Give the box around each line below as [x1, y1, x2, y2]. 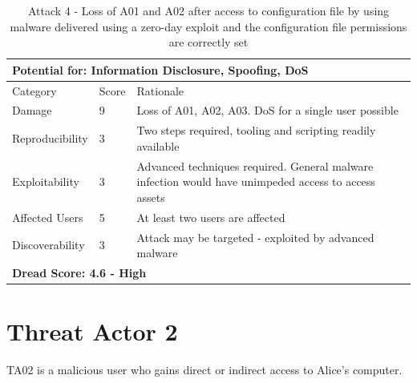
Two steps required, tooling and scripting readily [136, 122, 376, 139]
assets [136, 188, 165, 205]
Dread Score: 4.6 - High [12, 264, 147, 281]
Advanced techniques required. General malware [136, 157, 374, 174]
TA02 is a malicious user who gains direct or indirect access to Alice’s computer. [6, 361, 403, 378]
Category [12, 82, 57, 99]
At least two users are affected [136, 208, 285, 225]
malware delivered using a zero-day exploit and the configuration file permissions [10, 18, 407, 34]
